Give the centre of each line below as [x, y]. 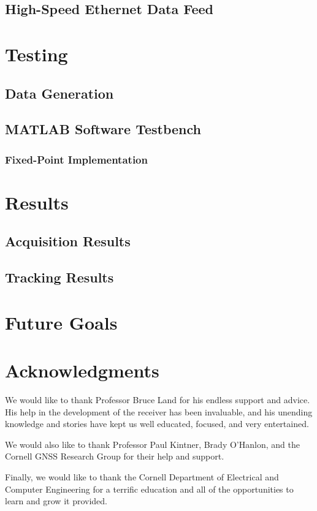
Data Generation [59, 93]
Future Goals [61, 322]
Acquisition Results [68, 241]
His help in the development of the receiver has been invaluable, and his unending [159, 411]
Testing [36, 54]
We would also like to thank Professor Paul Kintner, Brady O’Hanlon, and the [152, 444]
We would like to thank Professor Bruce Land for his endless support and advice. [158, 399]
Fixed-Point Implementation [76, 159]
